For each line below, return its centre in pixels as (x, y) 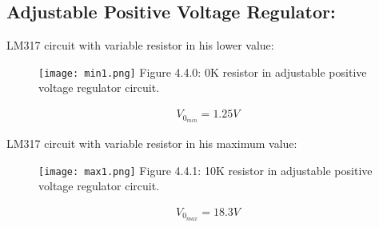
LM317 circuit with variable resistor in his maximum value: (152, 143)
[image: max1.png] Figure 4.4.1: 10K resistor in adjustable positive (205, 170)
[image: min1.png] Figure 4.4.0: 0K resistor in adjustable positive (203, 72)
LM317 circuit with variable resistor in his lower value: (140, 45)
